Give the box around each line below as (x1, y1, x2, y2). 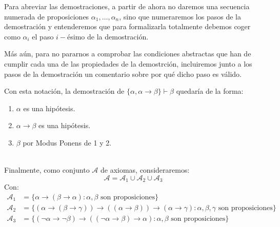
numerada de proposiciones (4, 11, 89, 22)
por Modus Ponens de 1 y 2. (23, 137, 112, 148)
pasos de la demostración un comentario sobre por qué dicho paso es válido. (4, 68, 242, 79)
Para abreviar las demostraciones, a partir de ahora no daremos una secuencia (4, 1, 250, 11)
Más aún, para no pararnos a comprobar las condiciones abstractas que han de (4, 48, 251, 59)
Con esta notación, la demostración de (4, 86, 125, 96)
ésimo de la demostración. (67, 31, 149, 42)
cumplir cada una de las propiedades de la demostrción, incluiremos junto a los (4, 58, 252, 69)
